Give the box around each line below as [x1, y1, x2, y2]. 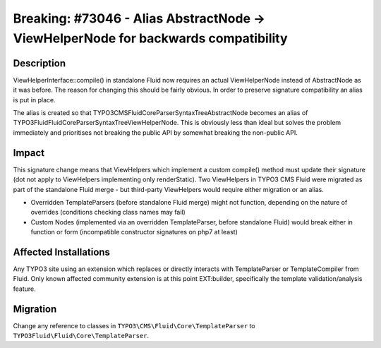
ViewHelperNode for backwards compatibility [13, 30, 289, 46]
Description [13, 57, 66, 69]
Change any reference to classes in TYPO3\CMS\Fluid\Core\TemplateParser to [13, 321, 255, 330]
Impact [13, 147, 45, 159]
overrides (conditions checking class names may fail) [30, 208, 186, 217]
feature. [13, 284, 37, 293]
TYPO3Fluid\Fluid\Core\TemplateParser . [13, 332, 150, 340]
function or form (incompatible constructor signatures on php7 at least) [30, 228, 238, 236]
